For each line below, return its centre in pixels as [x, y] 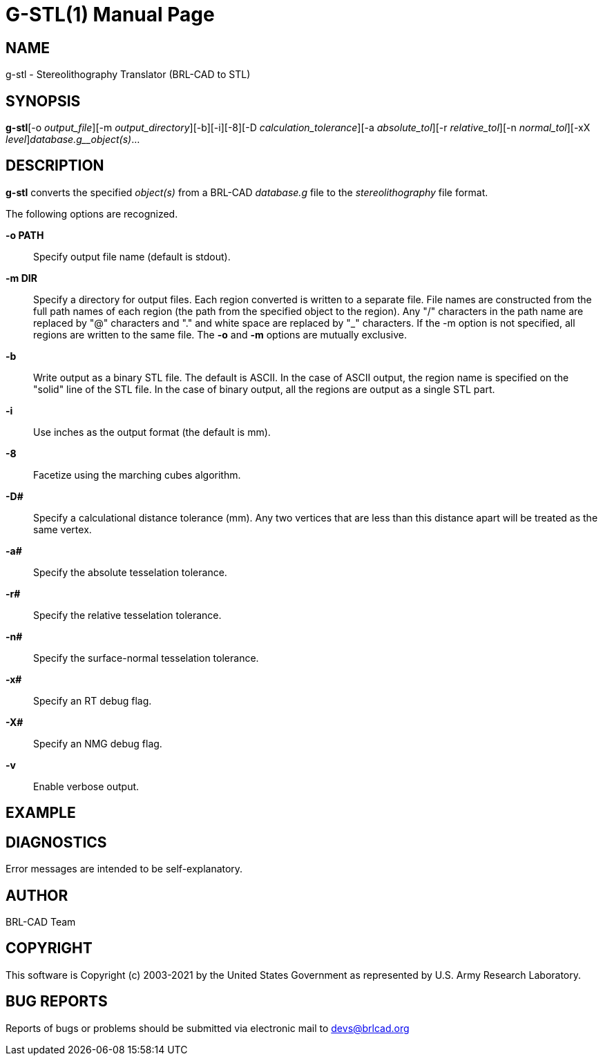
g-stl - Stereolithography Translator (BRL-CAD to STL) [128, 75]
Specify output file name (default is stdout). [132, 256]
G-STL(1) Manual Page [110, 15]
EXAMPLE [41, 813]
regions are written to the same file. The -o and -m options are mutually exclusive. [220, 334]
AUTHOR [37, 895]
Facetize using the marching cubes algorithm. [137, 475]
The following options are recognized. [92, 213]
